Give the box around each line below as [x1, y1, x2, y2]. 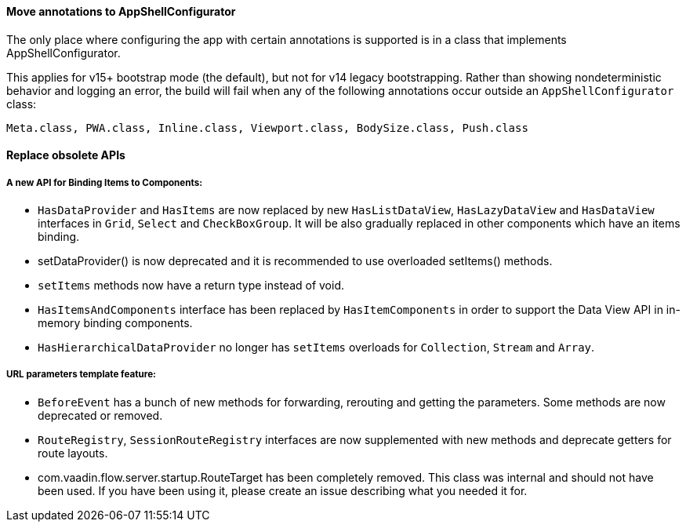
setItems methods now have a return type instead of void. [38, 279, 345, 292]
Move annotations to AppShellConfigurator [6, 5, 236, 18]
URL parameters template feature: [6, 369, 156, 381]
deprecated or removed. [38, 408, 163, 422]
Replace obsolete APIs [6, 148, 125, 162]
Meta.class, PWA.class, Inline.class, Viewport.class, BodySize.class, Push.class [6, 121, 528, 134]
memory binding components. [38, 316, 193, 330]
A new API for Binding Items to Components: [6, 177, 203, 188]
